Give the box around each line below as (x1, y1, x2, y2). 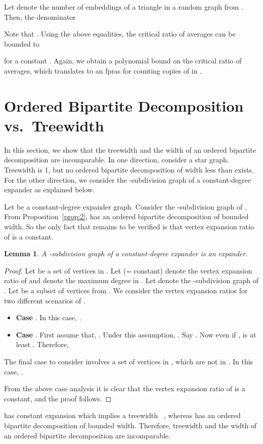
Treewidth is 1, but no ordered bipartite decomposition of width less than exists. (4, 164, 254, 175)
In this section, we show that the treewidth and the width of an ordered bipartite (4, 144, 256, 155)
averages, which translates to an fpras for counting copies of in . (4, 65, 202, 76)
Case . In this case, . (16, 312, 81, 323)
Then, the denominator (4, 11, 76, 22)
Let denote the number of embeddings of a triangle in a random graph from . (4, 2, 243, 12)
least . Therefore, (16, 339, 69, 350)
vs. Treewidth (4, 115, 104, 135)
